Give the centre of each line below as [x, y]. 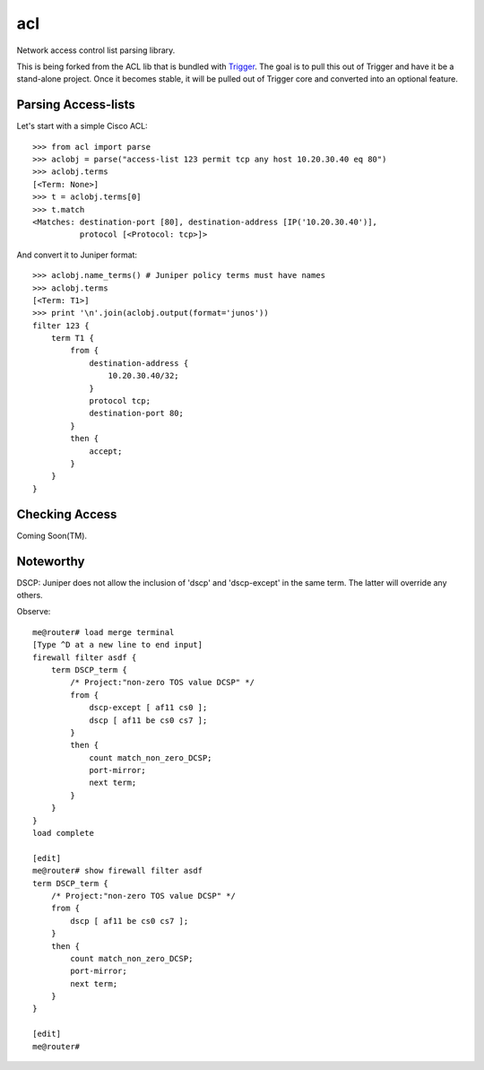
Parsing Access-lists [76, 104]
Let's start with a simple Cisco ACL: [82, 126]
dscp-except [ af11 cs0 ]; [148, 708]
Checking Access [67, 514]
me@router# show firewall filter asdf [118, 871]
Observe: [34, 612]
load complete [63, 833]
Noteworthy [51, 561]
